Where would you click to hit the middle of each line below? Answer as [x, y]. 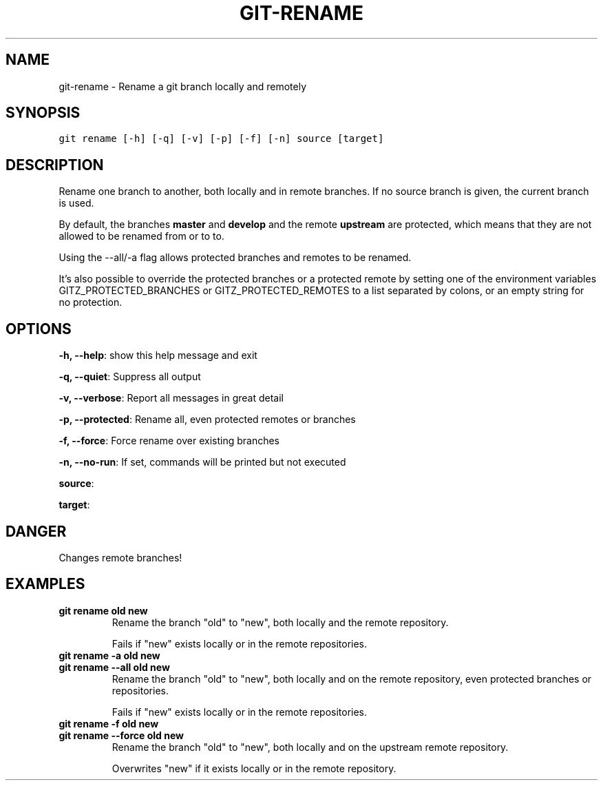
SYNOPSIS [43, 113]
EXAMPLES [45, 584]
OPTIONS [39, 329]
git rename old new [103, 610]
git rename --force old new [121, 735]
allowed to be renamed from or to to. [141, 236]
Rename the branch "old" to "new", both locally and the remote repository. [280, 622]
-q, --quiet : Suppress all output [130, 377]
